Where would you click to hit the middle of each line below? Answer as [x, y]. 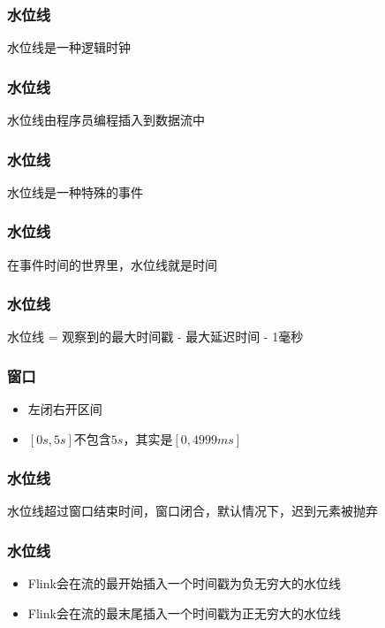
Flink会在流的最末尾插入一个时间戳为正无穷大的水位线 [184, 613]
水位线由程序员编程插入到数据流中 [106, 120]
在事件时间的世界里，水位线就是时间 [112, 264]
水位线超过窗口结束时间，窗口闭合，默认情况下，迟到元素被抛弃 [192, 511]
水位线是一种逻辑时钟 [69, 47]
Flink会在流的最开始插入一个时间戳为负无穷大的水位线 [184, 582]
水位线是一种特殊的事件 [75, 191]
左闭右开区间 [65, 409]
